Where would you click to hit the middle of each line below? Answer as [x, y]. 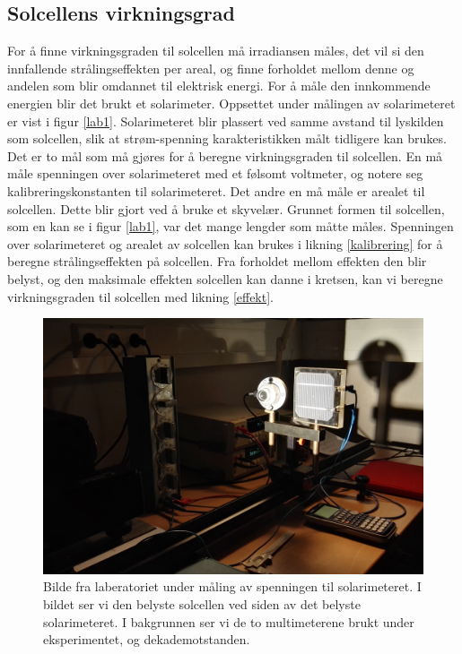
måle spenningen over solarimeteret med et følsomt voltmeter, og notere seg [215, 173]
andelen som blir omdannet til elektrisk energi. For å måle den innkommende [219, 86]
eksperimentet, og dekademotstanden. [147, 639]
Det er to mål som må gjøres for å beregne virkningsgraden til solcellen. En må [225, 155]
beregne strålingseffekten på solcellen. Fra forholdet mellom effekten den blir [217, 261]
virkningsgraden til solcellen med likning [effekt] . [140, 296]
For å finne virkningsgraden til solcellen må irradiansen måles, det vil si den [216, 51]
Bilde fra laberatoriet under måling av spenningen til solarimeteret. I [232, 586]
